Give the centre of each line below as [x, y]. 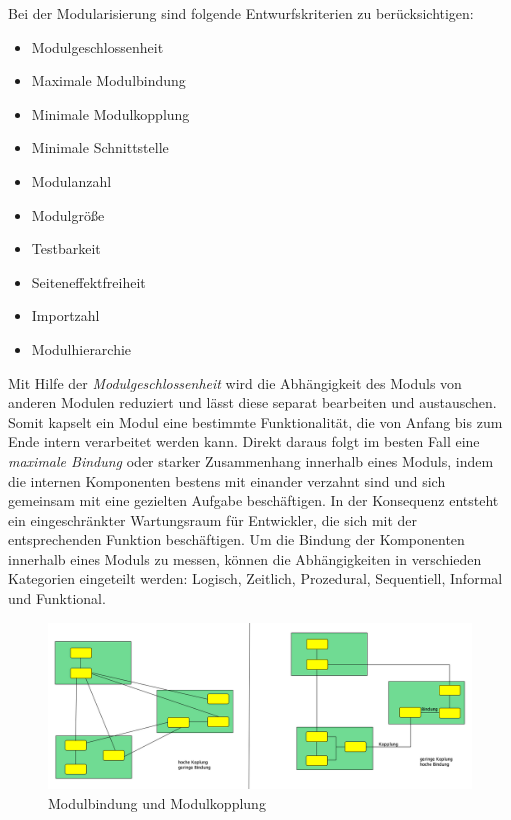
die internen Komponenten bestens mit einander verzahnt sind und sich [227, 480]
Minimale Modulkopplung [110, 113]
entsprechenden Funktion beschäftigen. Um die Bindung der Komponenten [236, 539]
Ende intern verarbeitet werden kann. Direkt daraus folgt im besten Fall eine [244, 441]
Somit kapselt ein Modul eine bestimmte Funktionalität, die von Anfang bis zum [255, 421]
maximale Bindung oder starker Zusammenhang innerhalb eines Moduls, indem [251, 460]
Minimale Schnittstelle [100, 147]
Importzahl [65, 315]
